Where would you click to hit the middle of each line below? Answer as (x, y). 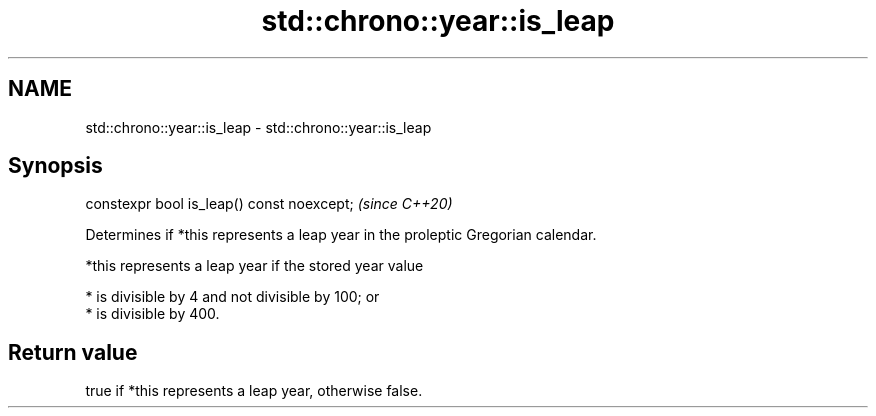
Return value (73, 352)
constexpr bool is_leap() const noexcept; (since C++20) (269, 204)
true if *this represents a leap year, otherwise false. (254, 391)
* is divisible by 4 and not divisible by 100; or (232, 297)
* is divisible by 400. (152, 314)
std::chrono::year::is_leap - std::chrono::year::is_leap (258, 127)
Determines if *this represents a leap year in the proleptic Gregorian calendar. (341, 235)
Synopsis (55, 166)
